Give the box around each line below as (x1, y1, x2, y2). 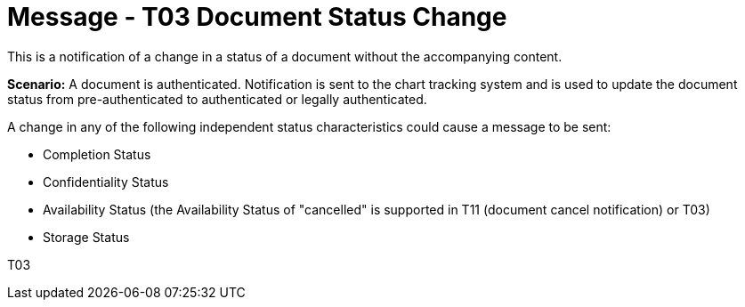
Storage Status (43, 229, 130, 245)
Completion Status (43, 146, 151, 162)
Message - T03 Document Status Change (7, 2, 507, 32)
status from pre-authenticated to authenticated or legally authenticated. (7, 91, 427, 107)
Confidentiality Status (43, 174, 169, 190)
